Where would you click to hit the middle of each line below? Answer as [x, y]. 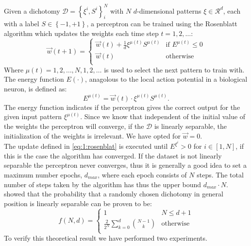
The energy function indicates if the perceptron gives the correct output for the [122, 107]
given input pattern [33, 116]
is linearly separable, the [191, 126]
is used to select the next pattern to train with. [174, 69]
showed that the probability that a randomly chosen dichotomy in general [114, 194]
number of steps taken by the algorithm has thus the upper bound [103, 184]
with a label [22, 24]
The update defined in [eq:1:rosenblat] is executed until [86, 146]
